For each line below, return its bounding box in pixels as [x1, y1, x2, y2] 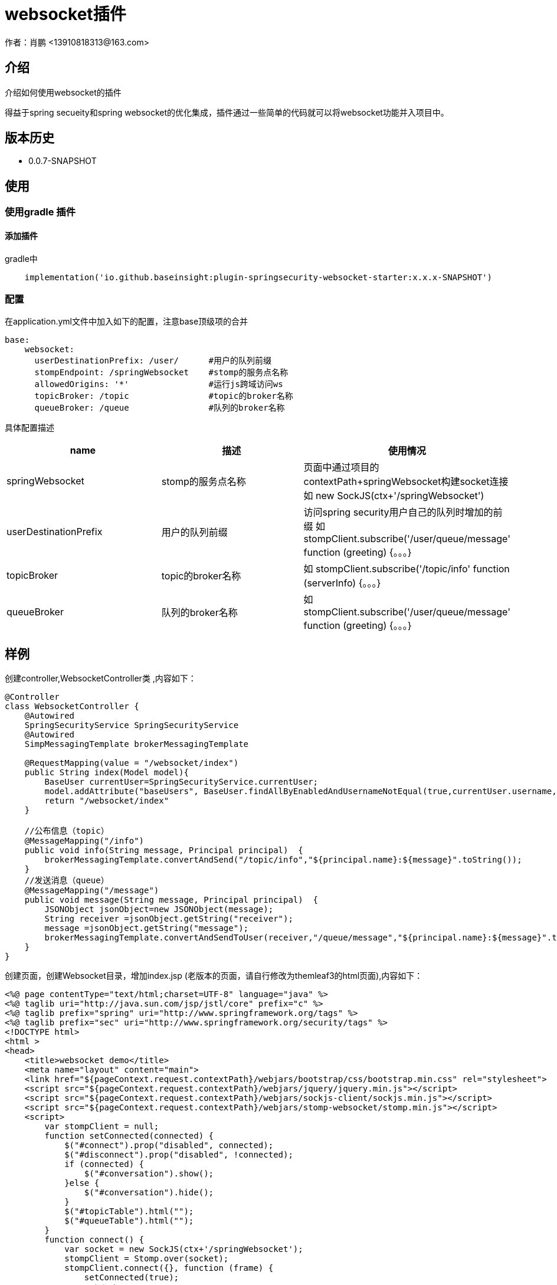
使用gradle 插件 [5, 206, 76, 218]
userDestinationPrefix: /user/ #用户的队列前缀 [34, 356, 272, 366]
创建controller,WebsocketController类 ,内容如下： [5, 673, 196, 684]
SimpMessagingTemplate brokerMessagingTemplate [24, 739, 249, 749]
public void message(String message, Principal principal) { [24, 895, 319, 905]
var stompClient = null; [44, 1122, 159, 1132]
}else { [64, 1178, 100, 1188]
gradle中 [5, 253, 38, 264]
